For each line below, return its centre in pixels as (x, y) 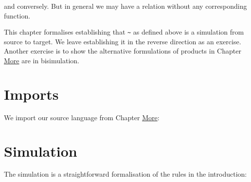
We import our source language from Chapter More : (82, 117)
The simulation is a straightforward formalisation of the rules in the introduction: (125, 174)
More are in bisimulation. (42, 61)
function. (17, 15)
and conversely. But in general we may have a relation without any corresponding (125, 6)
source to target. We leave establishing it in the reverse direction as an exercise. (123, 41)
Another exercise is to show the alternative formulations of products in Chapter (123, 51)
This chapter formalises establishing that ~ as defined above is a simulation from (124, 32)
